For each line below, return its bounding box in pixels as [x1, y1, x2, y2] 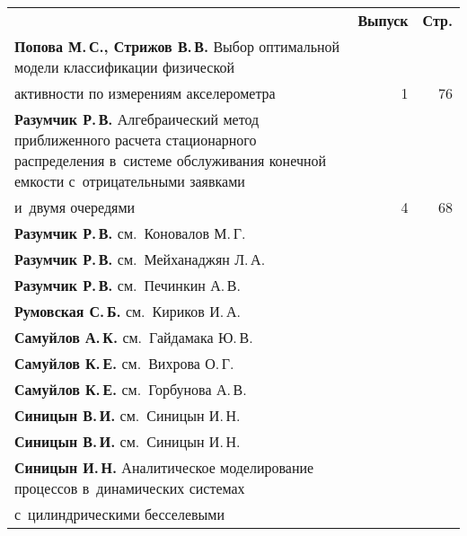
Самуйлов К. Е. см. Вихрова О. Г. [14, 353, 234, 373]
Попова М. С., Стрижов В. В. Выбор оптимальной [14, 36, 340, 57]
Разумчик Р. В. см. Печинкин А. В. [14, 275, 241, 295]
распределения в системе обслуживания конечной [14, 150, 327, 171]
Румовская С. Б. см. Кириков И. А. [14, 301, 241, 321]
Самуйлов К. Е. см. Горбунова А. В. [14, 379, 247, 400]
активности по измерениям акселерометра [14, 83, 276, 103]
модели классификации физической [14, 57, 234, 77]
